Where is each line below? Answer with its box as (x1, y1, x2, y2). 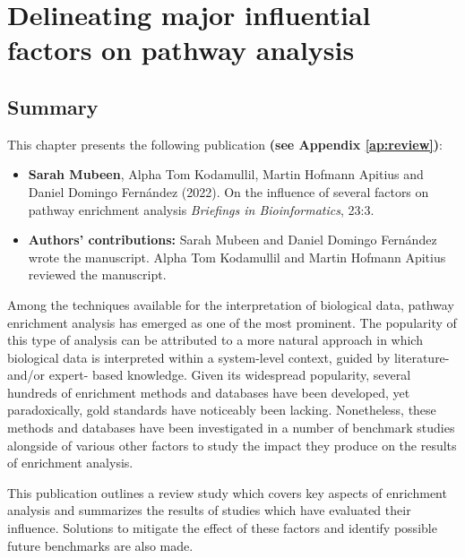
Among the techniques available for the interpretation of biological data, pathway (7, 295, 454, 313)
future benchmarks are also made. (7, 536, 194, 554)
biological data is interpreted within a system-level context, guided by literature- (7, 348, 450, 366)
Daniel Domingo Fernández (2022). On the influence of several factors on (28, 182, 429, 201)
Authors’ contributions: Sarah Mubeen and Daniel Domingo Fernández (28, 230, 437, 249)
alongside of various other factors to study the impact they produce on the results (7, 435, 457, 454)
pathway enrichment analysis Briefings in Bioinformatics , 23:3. (28, 200, 375, 219)
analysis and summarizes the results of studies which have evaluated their (7, 501, 411, 519)
